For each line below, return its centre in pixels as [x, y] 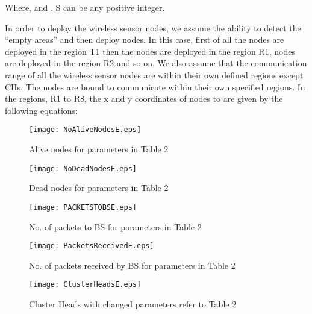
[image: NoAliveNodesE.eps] [85, 130]
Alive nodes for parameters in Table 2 [99, 149]
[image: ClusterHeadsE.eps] [85, 285]
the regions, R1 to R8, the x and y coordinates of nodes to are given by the [144, 99]
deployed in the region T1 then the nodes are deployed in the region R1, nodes [150, 51]
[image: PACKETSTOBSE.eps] [83, 207]
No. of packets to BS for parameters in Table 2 [115, 226]
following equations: [42, 110]
